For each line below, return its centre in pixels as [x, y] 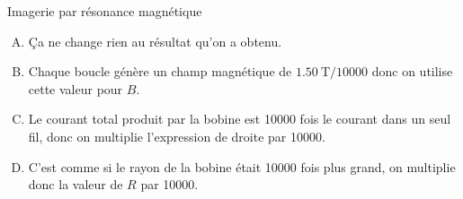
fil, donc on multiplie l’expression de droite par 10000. [177, 136]
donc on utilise [412, 71]
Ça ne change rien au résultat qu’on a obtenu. [155, 41]
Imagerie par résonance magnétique [105, 11]
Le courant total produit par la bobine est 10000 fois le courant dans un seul [240, 119]
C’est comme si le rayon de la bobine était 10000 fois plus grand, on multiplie [242, 166]
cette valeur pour [76, 88]
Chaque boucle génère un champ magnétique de [160, 71]
